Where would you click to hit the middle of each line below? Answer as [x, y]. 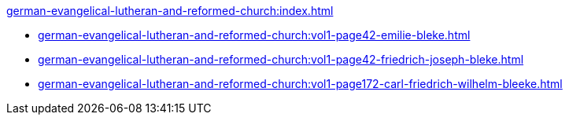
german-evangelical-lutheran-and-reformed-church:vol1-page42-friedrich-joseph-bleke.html [281, 59]
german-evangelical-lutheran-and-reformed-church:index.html [170, 11]
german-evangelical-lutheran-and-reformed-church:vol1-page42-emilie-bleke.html [254, 35]
